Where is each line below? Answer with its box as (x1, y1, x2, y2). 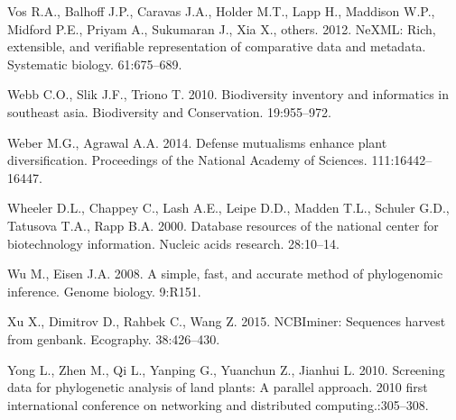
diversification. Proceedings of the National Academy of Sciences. (7, 151, 368, 169)
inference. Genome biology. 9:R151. (7, 281, 201, 300)
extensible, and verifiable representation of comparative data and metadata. (7, 37, 426, 56)
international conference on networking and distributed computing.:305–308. (7, 395, 429, 414)
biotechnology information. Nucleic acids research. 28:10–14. (7, 233, 340, 252)
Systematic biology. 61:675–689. (7, 54, 182, 73)
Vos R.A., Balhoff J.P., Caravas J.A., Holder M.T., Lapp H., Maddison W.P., (7, 2, 435, 20)
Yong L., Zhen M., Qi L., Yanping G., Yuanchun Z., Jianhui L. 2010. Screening (7, 360, 445, 379)
